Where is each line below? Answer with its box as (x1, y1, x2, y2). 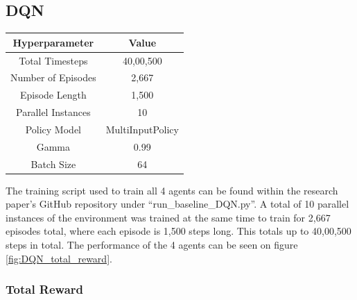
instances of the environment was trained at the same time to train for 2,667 (6, 210, 331, 224)
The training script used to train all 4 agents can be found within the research (6, 183, 338, 197)
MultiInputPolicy (105, 122, 179, 136)
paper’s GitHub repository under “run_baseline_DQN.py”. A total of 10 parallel (6, 197, 349, 211)
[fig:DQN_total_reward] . (6, 251, 112, 265)
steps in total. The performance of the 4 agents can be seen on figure (6, 237, 298, 252)
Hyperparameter (12, 35, 94, 49)
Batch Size (31, 156, 76, 171)
